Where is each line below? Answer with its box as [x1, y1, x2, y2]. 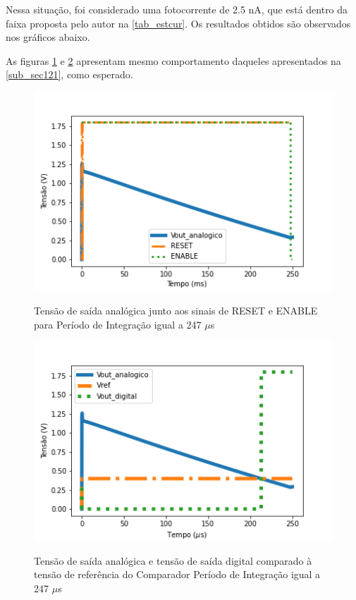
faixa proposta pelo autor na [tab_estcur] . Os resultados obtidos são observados [6, 16, 351, 30]
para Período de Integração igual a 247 [34, 317, 202, 331]
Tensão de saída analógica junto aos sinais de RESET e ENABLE [34, 303, 318, 318]
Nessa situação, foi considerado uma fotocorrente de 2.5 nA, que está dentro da [6, 2, 348, 16]
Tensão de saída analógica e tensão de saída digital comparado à [34, 553, 312, 568]
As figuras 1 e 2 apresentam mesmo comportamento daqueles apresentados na [6, 53, 341, 68]
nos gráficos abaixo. [6, 30, 90, 44]
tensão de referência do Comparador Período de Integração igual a [34, 567, 321, 582]
